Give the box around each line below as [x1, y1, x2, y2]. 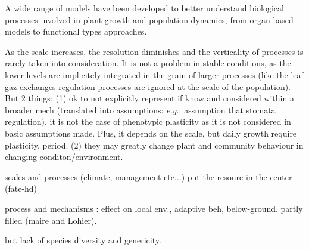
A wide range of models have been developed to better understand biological [5, 2, 284, 14]
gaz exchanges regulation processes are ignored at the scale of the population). [5, 80, 291, 92]
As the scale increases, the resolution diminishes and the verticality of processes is [5, 45, 304, 57]
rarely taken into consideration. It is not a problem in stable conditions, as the [5, 57, 291, 69]
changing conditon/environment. [5, 150, 123, 163]
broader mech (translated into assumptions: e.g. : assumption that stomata [5, 103, 276, 116]
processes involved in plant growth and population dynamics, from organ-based [5, 13, 294, 26]
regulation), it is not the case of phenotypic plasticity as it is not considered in [5, 115, 291, 128]
